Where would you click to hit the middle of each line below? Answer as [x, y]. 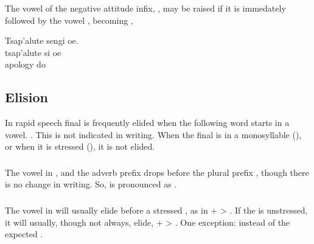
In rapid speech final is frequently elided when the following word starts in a [147, 123]
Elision [27, 97]
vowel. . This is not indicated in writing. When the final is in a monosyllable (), [153, 134]
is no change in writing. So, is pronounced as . [91, 184]
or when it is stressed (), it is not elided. [80, 146]
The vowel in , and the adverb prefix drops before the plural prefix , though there [157, 172]
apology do [25, 64]
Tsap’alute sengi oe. [42, 40]
